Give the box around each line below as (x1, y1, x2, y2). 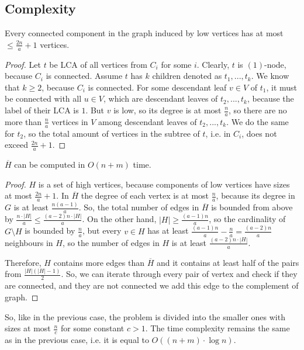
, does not (241, 127, 277, 139)
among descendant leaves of (98, 115, 197, 127)
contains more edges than (53, 256, 145, 268)
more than (5, 115, 42, 127)
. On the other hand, (82, 213, 157, 225)
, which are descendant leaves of (103, 92, 218, 105)
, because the (247, 92, 294, 105)
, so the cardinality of (209, 213, 286, 225)
